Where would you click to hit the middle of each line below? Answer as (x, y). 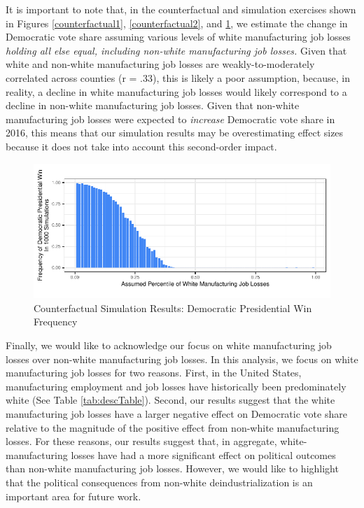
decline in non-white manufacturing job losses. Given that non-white (153, 105)
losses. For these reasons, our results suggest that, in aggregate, (141, 441)
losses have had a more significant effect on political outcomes (203, 454)
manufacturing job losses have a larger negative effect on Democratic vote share (176, 414)
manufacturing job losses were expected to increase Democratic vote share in (170, 119)
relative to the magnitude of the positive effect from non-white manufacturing (173, 427)
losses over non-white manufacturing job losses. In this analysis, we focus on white (182, 359)
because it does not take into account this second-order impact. (141, 146)
